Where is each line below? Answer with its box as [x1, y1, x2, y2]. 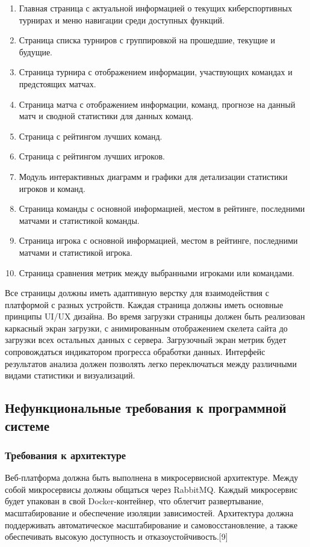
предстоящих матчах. [19, 77, 96, 90]
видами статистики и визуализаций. [5, 369, 135, 382]
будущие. [19, 45, 53, 58]
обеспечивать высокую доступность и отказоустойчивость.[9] [5, 530, 228, 543]
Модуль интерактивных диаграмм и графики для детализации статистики [19, 170, 288, 182]
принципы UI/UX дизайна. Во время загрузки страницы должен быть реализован [5, 310, 305, 323]
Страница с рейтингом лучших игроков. [19, 150, 165, 162]
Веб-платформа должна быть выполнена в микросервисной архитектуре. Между [5, 471, 299, 484]
